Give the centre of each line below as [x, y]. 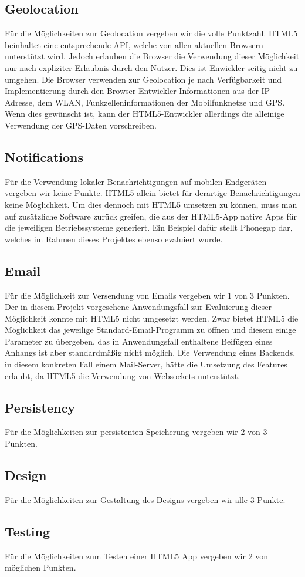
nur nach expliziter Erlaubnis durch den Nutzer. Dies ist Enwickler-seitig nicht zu [151, 67]
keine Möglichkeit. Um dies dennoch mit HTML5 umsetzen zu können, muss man [151, 204]
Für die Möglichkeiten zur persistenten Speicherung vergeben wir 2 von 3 [136, 432]
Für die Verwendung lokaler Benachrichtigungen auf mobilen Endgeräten [136, 181]
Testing [27, 531]
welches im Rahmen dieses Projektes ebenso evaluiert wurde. [114, 239]
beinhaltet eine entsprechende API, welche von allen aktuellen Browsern [134, 44]
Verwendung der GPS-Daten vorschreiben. [81, 125]
